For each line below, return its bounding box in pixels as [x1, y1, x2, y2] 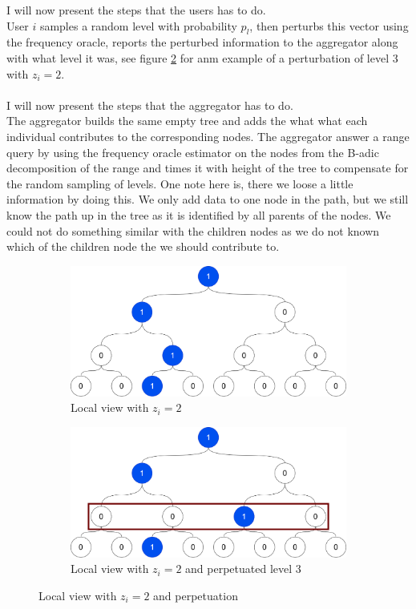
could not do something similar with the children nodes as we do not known [6, 222, 380, 239]
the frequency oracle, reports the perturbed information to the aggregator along [6, 34, 398, 50]
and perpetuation [153, 587, 238, 603]
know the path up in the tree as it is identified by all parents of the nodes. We [6, 206, 391, 223]
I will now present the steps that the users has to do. [6, 2, 266, 18]
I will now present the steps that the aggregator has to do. [6, 96, 293, 113]
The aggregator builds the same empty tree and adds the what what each [6, 112, 368, 129]
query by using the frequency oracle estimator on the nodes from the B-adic [6, 143, 379, 160]
